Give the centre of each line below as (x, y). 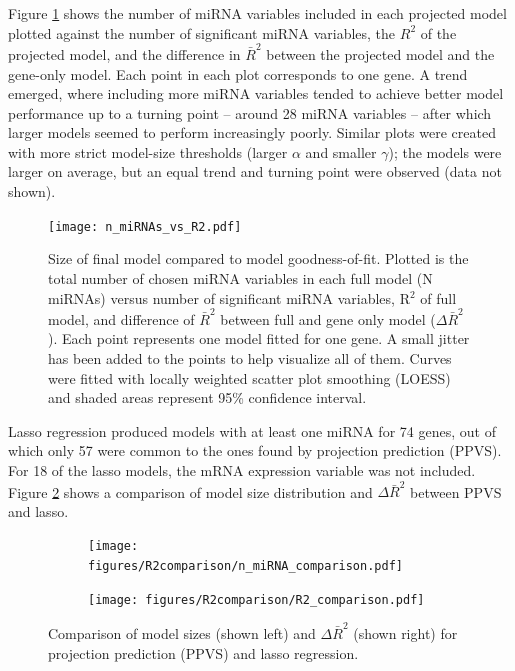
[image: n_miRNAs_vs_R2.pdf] (145, 226)
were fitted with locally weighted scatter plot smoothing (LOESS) (249, 377)
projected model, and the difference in (124, 53)
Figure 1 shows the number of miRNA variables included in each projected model (257, 13)
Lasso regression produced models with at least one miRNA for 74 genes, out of (252, 430)
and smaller (341, 151)
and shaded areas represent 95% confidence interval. (207, 397)
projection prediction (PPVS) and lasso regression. (203, 652)
